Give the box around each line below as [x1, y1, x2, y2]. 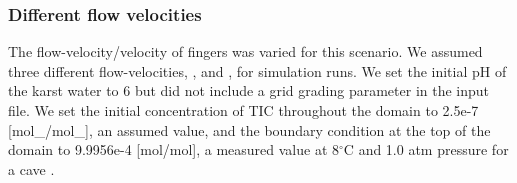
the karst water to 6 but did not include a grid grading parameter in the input [8, 80, 490, 101]
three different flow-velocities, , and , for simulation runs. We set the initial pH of [8, 60, 507, 81]
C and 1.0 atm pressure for [343, 139, 509, 160]
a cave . [8, 158, 55, 179]
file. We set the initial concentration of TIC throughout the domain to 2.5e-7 [8, 100, 479, 120]
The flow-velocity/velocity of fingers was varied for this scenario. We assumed [8, 41, 483, 62]
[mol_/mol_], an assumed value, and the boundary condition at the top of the [8, 119, 491, 140]
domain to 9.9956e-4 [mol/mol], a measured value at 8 [8, 139, 340, 160]
